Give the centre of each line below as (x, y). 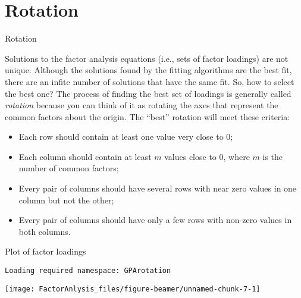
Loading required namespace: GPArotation (88, 271)
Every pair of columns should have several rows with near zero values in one (158, 188)
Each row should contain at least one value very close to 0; (126, 137)
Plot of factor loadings (46, 251)
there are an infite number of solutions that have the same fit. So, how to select (150, 81)
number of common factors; (69, 168)
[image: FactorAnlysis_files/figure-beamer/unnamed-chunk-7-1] (133, 289)
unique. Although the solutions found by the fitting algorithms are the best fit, (148, 70)
